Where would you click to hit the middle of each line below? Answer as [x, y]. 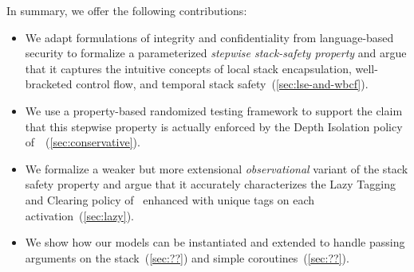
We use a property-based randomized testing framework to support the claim [214, 110]
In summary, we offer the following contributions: [127, 10]
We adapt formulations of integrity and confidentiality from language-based [209, 37]
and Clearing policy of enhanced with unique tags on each [170, 199]
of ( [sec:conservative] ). [83, 142]
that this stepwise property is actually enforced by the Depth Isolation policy [214, 126]
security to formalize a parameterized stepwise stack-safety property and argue [216, 53]
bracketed [49, 84]
